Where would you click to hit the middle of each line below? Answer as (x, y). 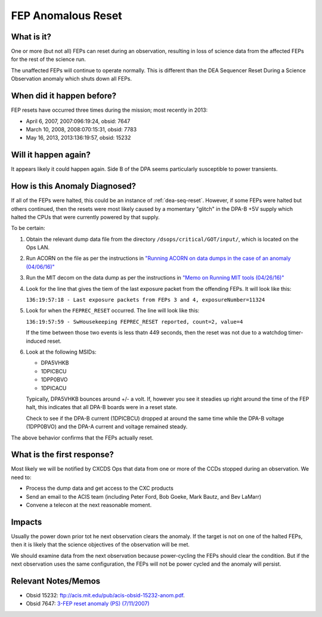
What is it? (31, 37)
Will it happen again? (51, 155)
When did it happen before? (64, 96)
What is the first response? (63, 455)
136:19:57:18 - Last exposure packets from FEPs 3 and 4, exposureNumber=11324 (145, 300)
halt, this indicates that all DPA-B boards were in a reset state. (102, 407)
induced (36, 341)
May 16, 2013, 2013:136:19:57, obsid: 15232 (78, 138)
